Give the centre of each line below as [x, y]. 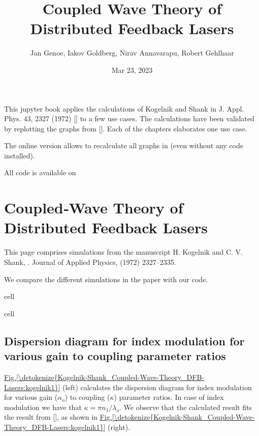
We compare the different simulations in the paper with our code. [106, 279]
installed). [20, 155]
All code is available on [40, 172]
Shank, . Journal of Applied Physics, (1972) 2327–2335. [90, 262]
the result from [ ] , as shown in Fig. [58, 417]
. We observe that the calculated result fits [186, 407]
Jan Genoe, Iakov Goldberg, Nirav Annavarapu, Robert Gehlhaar [132, 53]
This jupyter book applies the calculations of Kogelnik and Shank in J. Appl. [124, 108]
